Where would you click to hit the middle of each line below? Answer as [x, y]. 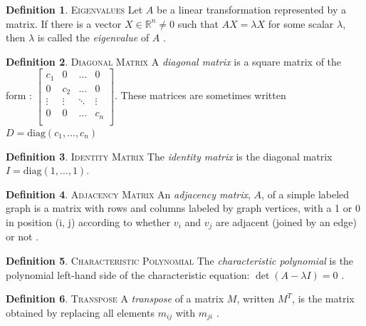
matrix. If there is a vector [64, 23]
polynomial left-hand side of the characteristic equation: [128, 274]
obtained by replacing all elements [80, 312]
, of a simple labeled [305, 194]
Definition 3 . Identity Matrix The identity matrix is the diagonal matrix [169, 156]
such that [198, 23]
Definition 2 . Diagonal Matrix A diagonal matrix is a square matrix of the [174, 61]
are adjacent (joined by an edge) [286, 221]
